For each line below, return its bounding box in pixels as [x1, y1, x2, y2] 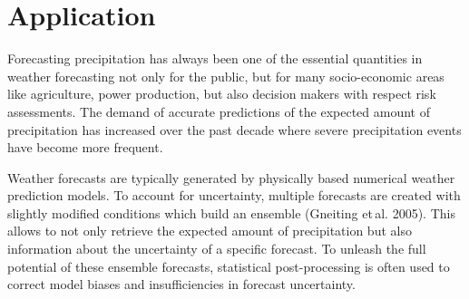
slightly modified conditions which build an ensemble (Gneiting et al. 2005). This [7, 203, 455, 222]
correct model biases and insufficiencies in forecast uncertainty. [7, 275, 356, 294]
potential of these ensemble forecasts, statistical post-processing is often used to [7, 256, 450, 275]
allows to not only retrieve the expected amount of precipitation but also [7, 221, 412, 240]
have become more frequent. [7, 138, 163, 157]
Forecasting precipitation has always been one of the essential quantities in [7, 49, 423, 68]
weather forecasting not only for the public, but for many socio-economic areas [7, 66, 445, 85]
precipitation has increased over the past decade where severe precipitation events [7, 120, 462, 139]
